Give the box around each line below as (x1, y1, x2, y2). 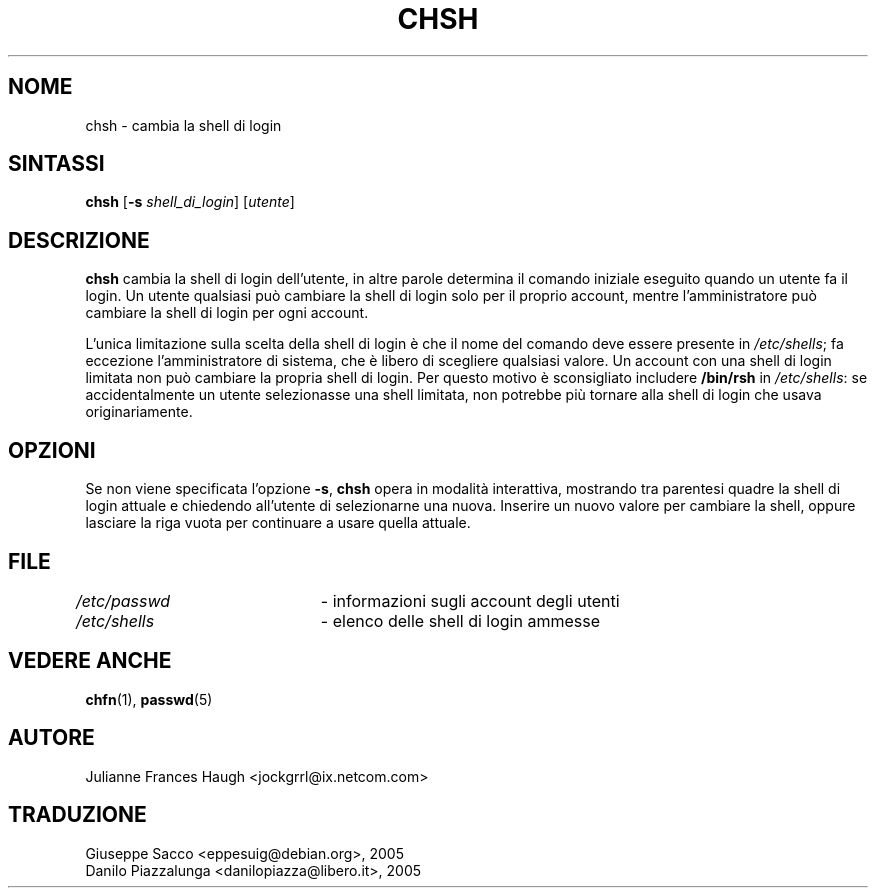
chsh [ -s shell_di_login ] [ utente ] (85, 193, 295, 211)
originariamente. (85, 403, 193, 421)
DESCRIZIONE (8, 227, 150, 253)
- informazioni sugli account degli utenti (320, 590, 620, 611)
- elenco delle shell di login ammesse (320, 610, 600, 631)
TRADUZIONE (8, 802, 147, 828)
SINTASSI (8, 151, 105, 177)
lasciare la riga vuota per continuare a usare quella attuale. (85, 514, 471, 532)
